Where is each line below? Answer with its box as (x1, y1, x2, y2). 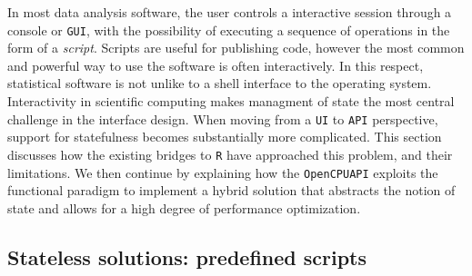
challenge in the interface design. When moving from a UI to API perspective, (7, 109, 438, 128)
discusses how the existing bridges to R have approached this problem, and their (7, 144, 453, 163)
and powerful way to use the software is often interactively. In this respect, (7, 55, 424, 74)
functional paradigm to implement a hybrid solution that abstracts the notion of (7, 181, 456, 200)
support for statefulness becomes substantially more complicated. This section (7, 127, 442, 146)
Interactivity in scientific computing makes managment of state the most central (7, 92, 455, 111)
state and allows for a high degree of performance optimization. (7, 198, 361, 217)
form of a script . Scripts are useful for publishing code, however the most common (7, 38, 465, 57)
